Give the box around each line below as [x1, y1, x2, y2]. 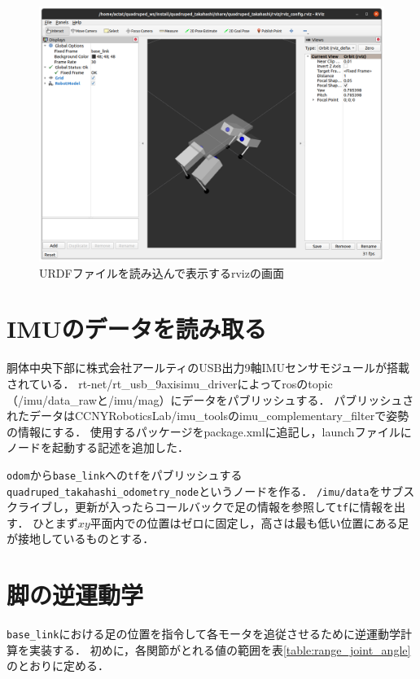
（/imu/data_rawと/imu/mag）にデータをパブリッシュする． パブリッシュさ [7, 391, 414, 408]
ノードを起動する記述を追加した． [7, 439, 189, 456]
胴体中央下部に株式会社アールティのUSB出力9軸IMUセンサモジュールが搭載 [7, 359, 409, 376]
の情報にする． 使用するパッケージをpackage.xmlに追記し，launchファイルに [7, 423, 412, 440]
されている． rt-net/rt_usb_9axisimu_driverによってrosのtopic [7, 375, 333, 392]
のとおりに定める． [7, 657, 109, 674]
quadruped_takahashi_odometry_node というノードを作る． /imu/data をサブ [7, 482, 404, 499]
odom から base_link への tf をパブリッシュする [7, 466, 243, 483]
